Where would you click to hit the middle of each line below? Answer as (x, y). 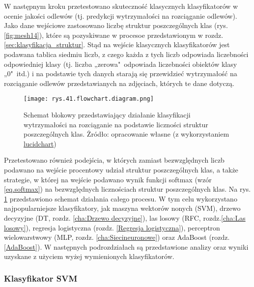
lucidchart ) (40, 143)
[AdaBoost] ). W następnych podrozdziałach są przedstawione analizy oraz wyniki (126, 246)
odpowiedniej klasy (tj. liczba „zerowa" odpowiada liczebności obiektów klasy (121, 64)
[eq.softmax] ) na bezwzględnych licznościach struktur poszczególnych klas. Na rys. (127, 189)
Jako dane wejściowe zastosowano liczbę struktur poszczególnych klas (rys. (116, 25)
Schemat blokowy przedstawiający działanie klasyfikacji (107, 115)
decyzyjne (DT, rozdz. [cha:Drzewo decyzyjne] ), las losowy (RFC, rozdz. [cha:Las (125, 217)
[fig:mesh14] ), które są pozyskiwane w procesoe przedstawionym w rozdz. (114, 35)
